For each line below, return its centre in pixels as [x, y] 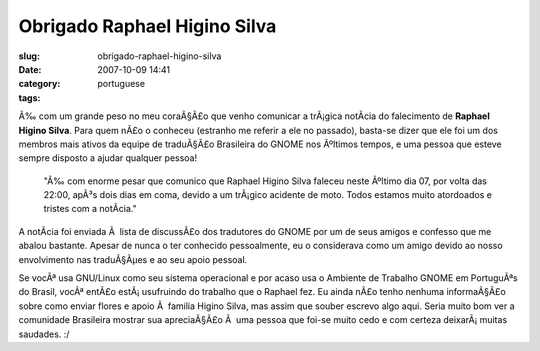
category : [39, 84]
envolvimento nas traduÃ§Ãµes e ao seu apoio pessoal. [133, 259]
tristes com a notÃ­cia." [90, 209]
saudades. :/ [44, 334]
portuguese [121, 84]
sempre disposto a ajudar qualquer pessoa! [108, 158]
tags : [29, 97]
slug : [29, 56]
